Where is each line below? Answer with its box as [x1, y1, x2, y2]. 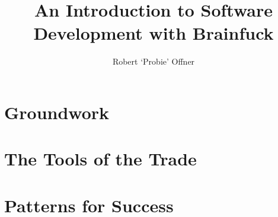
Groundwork [4, 100, 110, 124]
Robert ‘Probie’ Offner [112, 55, 195, 68]
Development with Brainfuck [33, 21, 274, 45]
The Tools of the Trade [4, 146, 197, 171]
